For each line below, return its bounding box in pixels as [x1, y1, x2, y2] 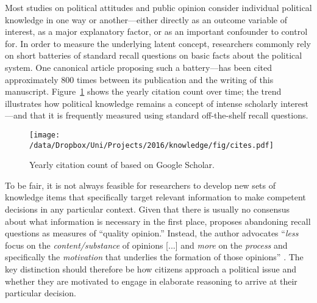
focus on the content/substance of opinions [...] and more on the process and [5, 238, 288, 251]
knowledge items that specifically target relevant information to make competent [5, 191, 306, 203]
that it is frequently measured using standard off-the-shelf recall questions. [30, 109, 308, 122]
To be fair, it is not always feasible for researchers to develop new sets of [5, 178, 276, 191]
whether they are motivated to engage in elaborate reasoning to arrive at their [5, 274, 297, 287]
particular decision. [5, 287, 76, 299]
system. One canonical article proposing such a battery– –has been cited [5, 60, 272, 73]
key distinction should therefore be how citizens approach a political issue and [5, 263, 297, 275]
